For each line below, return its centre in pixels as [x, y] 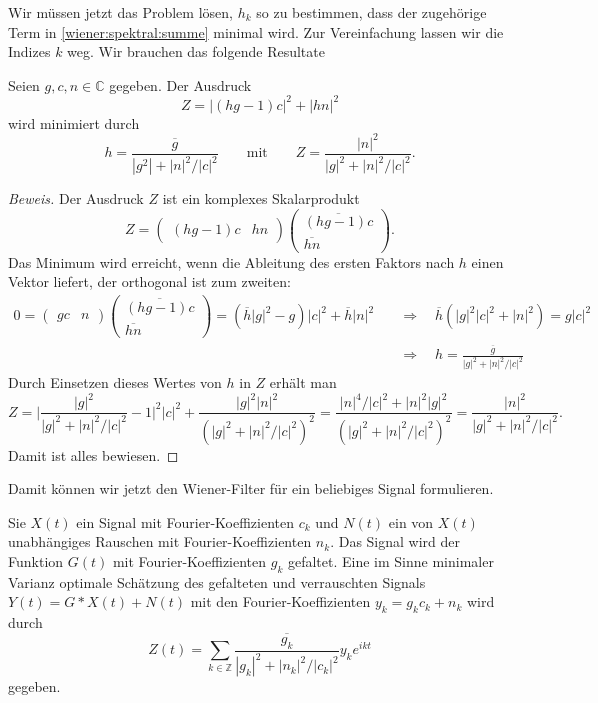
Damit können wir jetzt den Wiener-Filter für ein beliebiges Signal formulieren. [251, 488]
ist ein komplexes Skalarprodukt [261, 198]
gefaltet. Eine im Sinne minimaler [390, 560]
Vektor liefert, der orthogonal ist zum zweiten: [149, 281]
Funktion [36, 560]
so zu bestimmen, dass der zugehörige [371, 12]
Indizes [29, 51]
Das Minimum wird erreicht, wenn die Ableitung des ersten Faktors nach [231, 261]
